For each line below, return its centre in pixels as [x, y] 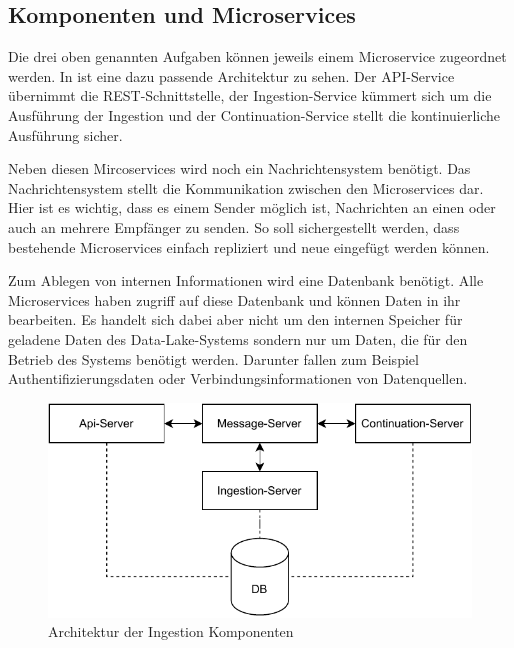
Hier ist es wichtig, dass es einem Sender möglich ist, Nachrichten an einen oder [252, 207]
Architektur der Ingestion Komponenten [171, 631]
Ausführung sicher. [65, 134]
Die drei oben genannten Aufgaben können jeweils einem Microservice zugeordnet [257, 56]
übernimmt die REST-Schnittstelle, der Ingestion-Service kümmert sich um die [250, 95]
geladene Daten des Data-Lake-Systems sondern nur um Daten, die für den [238, 338]
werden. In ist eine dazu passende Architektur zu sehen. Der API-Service [231, 75]
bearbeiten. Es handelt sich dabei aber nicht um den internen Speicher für [235, 319]
